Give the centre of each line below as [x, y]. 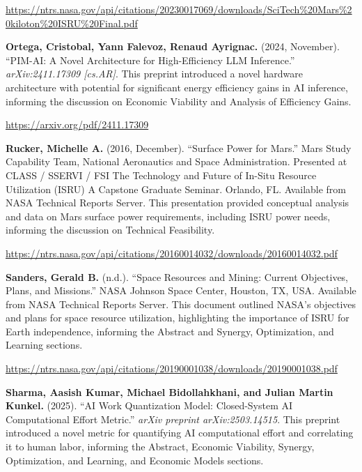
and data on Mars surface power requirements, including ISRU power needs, [168, 216]
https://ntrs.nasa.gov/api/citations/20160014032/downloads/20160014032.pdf [172, 253]
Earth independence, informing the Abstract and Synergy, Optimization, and [170, 331]
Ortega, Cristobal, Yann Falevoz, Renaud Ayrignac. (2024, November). [173, 46]
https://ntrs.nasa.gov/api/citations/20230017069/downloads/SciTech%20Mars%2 [179, 9]
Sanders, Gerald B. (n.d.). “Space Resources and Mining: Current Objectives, [177, 276]
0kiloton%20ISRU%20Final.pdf [72, 23]
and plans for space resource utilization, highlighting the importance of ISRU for [178, 318]
